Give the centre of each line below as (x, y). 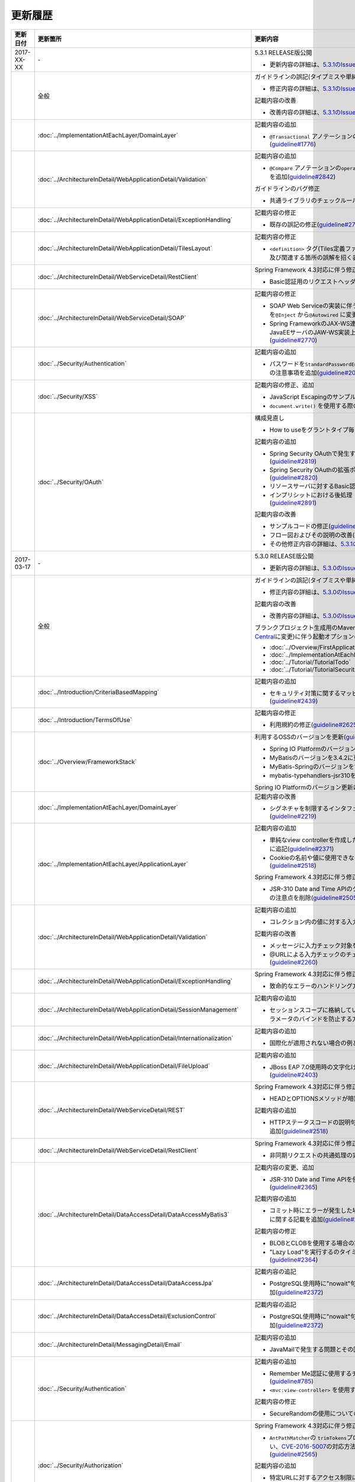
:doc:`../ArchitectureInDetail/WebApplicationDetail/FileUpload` (124, 1066)
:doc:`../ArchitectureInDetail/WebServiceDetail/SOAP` (112, 318)
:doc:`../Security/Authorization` (80, 1465)
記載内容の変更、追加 (285, 1167)
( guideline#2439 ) (294, 701)
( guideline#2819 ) (293, 461)
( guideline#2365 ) (293, 1187)
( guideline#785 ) (291, 1381)
